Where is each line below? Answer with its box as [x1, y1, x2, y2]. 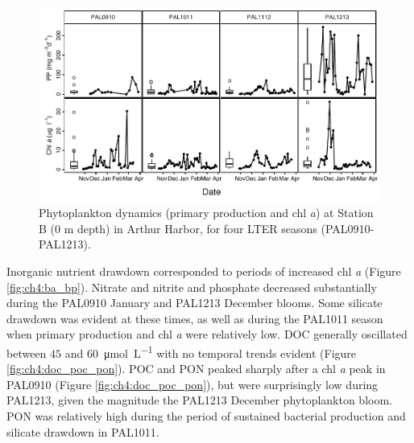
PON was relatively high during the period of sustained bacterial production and [6, 408, 406, 425]
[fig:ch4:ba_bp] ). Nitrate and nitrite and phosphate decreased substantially [6, 278, 377, 295]
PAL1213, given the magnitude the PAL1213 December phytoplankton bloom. [6, 392, 392, 408]
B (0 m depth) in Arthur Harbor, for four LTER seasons [39, 219, 317, 236]
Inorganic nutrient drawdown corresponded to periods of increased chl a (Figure [6, 263, 401, 280]
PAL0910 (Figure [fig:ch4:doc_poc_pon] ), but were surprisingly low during [6, 375, 379, 392]
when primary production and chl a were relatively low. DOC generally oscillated [6, 326, 408, 343]
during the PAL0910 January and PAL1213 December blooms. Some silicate [6, 294, 383, 311]
